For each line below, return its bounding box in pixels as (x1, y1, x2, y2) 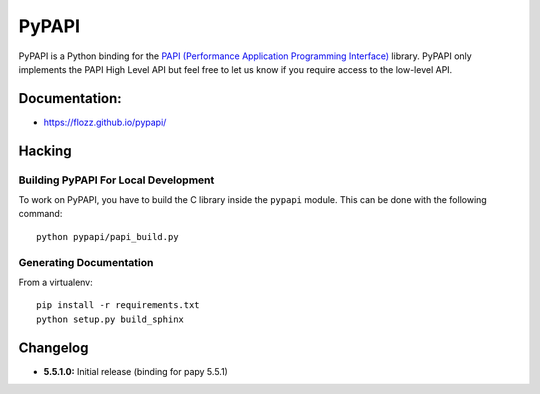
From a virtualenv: (18, 276, 94, 288)
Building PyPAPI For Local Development (18, 173, 215, 187)
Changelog (18, 339, 89, 356)
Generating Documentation (18, 255, 154, 269)
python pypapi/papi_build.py (36, 231, 179, 242)
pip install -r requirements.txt (36, 300, 200, 311)
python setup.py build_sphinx (36, 313, 185, 325)
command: (18, 208, 63, 220)
